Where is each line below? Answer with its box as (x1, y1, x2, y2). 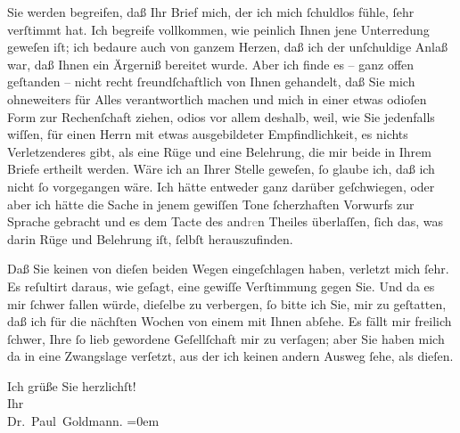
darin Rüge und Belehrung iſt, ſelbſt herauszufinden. (7, 229, 293, 248)
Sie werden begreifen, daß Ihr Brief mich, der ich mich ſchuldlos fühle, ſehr (7, 3, 415, 20)
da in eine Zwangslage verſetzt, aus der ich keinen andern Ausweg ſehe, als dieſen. (7, 347, 454, 365)
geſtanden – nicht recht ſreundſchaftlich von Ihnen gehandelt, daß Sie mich (7, 72, 415, 91)
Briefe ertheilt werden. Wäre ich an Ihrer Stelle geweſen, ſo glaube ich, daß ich (7, 159, 435, 178)
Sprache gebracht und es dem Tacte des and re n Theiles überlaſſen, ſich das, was (7, 212, 443, 231)
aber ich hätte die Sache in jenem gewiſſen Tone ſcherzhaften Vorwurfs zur (7, 194, 415, 213)
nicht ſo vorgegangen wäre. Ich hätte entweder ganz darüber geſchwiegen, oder (7, 176, 435, 195)
